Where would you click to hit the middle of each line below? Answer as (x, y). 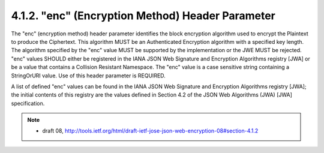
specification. (28, 103)
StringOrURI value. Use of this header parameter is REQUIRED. (88, 76)
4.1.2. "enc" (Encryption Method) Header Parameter (143, 16)
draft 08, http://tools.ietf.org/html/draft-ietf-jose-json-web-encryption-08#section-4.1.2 (150, 131)
